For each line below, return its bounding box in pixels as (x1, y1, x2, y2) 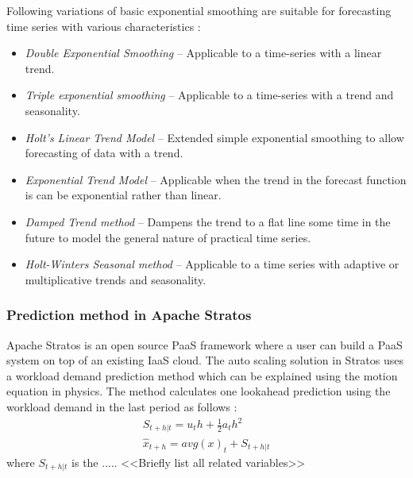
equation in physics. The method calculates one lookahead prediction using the (6, 383, 391, 399)
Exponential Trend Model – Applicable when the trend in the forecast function (25, 171, 407, 187)
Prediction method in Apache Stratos (6, 305, 252, 325)
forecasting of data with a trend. (25, 145, 183, 161)
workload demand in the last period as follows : (6, 398, 237, 414)
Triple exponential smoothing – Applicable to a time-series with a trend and (25, 87, 394, 103)
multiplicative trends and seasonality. (25, 271, 206, 287)
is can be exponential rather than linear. (25, 187, 222, 203)
